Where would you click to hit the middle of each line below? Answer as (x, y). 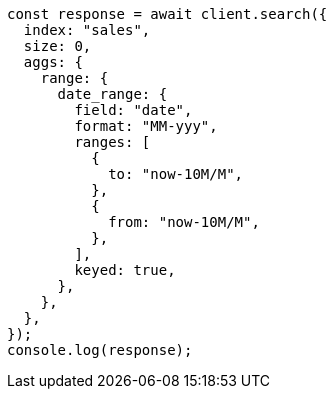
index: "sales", (87, 30)
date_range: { (112, 94)
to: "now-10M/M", (176, 174)
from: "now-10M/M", (184, 222)
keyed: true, (125, 270)
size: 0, (57, 46)
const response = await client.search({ (167, 14)
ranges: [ (112, 142)
